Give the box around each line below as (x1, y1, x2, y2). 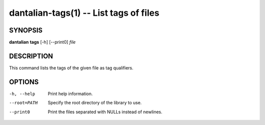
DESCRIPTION (9, 52, 53, 60)
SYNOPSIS (9, 26, 43, 34)
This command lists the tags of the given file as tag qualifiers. (9, 64, 133, 71)
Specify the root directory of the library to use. (48, 100, 142, 106)
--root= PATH (9, 100, 38, 106)
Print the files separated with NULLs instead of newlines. (48, 109, 163, 115)
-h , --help (9, 91, 35, 96)
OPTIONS (9, 78, 39, 86)
